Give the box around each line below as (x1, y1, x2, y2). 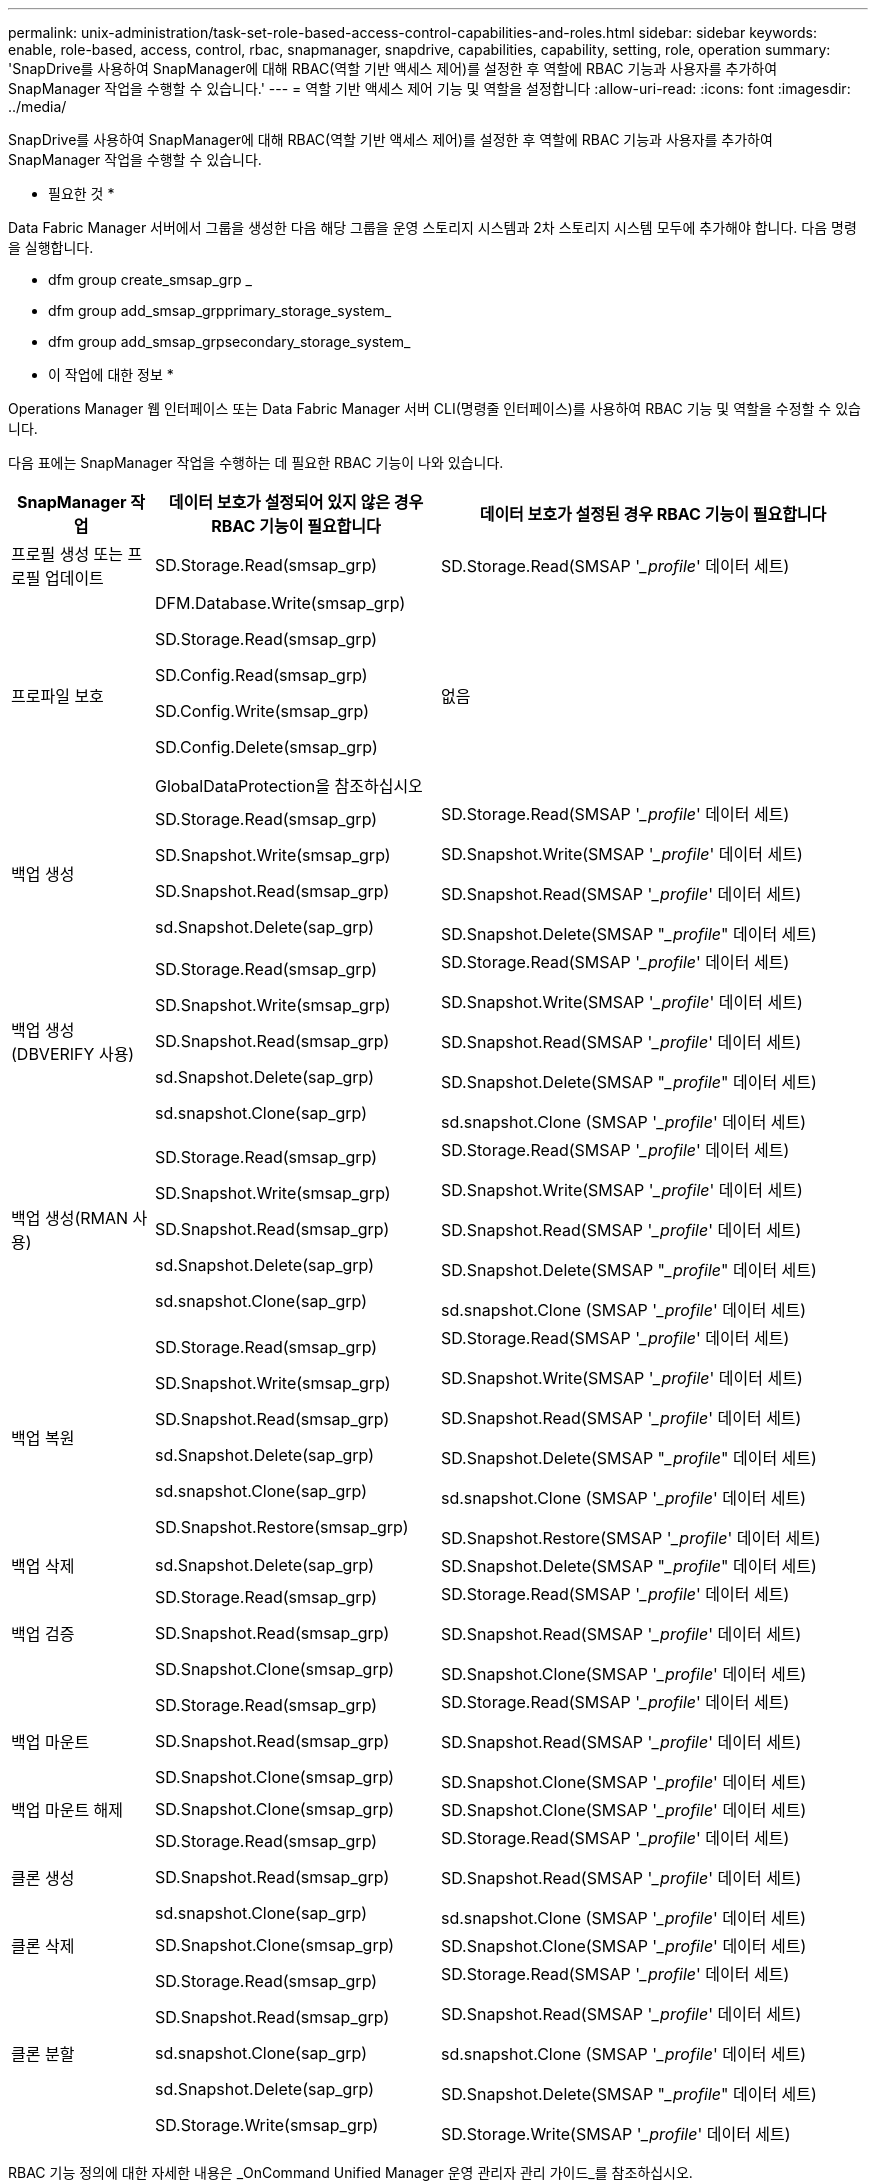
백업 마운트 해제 (11, 1800, 124, 1820)
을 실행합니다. (8, 239, 94, 256)
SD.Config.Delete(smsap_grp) (154, 737, 378, 757)
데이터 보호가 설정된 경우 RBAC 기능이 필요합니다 (479, 504, 827, 524)
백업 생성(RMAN (11, 1208, 129, 1228)
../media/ (8, 98, 67, 115)
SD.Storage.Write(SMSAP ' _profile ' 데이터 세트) (440, 2124, 791, 2144)
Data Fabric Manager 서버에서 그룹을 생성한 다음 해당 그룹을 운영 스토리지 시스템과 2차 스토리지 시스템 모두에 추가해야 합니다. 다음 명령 (8, 219, 857, 236)
